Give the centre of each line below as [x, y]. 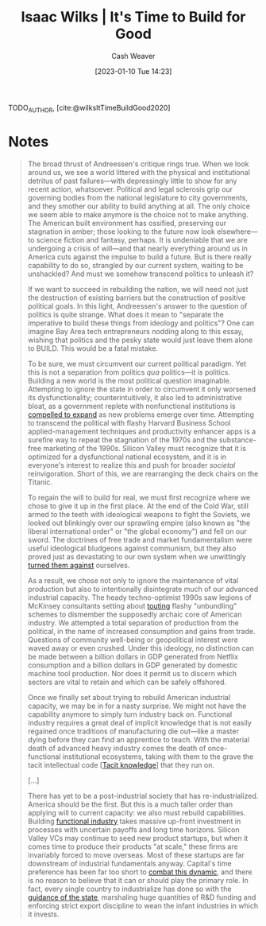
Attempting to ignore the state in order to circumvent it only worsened [142, 389]
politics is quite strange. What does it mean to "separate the [125, 314]
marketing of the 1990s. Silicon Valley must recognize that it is [145, 448]
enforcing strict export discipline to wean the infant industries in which [143, 905]
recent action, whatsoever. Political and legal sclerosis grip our [130, 189]
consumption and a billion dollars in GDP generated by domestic [133, 665]
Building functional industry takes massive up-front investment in [134, 821]
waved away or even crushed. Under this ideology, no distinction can [141, 648]
